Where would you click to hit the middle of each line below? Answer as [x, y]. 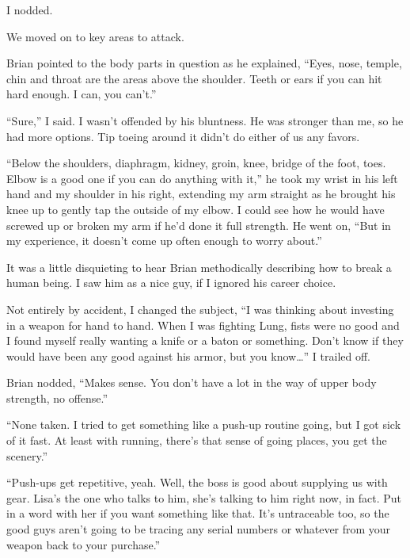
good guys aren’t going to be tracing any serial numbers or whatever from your [199, 529]
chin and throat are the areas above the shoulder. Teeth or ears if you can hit [194, 78]
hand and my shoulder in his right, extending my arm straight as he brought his [201, 194]
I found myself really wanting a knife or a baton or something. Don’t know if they [205, 340]
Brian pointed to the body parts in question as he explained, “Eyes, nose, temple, [204, 63]
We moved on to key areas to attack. [95, 36]
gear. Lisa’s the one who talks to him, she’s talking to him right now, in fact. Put [204, 497]
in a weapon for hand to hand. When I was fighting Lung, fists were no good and [203, 325]
